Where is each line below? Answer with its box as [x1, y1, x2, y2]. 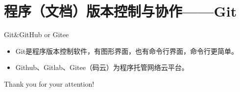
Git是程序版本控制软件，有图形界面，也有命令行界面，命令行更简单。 [15, 46, 239, 56]
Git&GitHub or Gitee [4, 29, 69, 40]
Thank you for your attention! [4, 78, 95, 89]
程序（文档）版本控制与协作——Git [4, 1, 237, 21]
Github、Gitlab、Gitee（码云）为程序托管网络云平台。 [15, 62, 189, 72]
